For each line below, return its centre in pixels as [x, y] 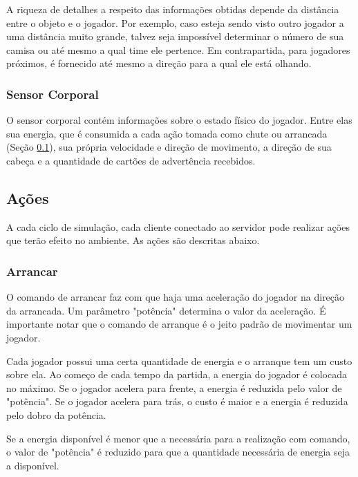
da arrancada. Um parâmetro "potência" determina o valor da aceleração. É [166, 310]
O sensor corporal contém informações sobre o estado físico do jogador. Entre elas [179, 120]
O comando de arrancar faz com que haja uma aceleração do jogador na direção [176, 297]
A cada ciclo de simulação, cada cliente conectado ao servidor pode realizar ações [178, 226]
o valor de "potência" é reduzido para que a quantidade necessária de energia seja [178, 452]
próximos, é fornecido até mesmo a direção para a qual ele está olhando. [159, 63]
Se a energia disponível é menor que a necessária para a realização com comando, [178, 438]
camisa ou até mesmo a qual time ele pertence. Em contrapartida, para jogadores [178, 49]
